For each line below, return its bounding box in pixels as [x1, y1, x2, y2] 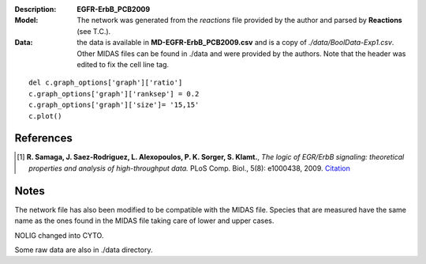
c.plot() [28, 111, 62, 120]
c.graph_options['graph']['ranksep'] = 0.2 [28, 89, 200, 98]
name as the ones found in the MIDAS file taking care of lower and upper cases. [14, 216, 275, 225]
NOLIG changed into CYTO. [14, 230, 104, 240]
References [14, 131, 73, 145]
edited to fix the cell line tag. [77, 59, 170, 69]
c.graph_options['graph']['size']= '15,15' [28, 100, 200, 110]
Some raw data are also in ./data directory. [14, 245, 153, 255]
